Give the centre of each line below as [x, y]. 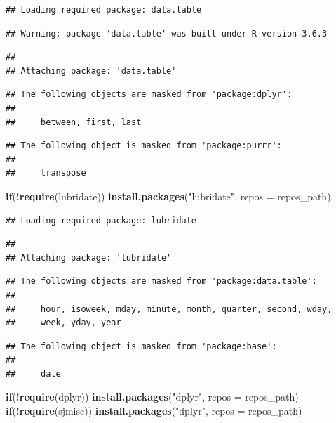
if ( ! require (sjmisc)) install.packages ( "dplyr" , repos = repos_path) [154, 411]
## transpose [46, 173]
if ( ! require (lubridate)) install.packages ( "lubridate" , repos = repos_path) [168, 196]
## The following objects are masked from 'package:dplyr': [149, 95]
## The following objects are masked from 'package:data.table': [161, 281]
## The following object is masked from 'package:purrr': [144, 146]
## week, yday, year [63, 323]
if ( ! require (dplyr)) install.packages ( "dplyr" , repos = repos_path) [152, 397]
